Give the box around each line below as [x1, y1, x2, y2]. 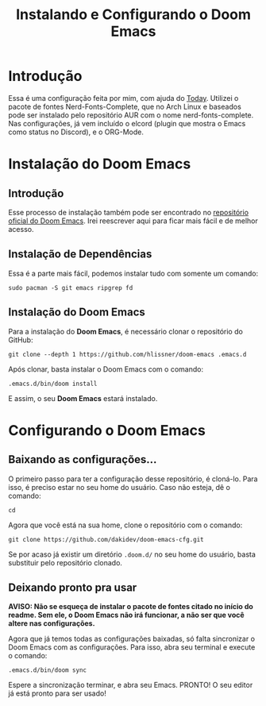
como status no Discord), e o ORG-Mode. [8, 127, 145, 137]
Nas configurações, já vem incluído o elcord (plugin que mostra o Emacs [8, 118, 246, 128]
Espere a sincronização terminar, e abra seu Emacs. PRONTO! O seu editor [8, 681, 253, 690]
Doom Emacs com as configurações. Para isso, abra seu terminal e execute [8, 642, 256, 652]
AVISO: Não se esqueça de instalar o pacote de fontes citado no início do [8, 602, 254, 611]
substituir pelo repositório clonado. [8, 557, 123, 567]
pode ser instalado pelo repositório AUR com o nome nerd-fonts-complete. [8, 110, 254, 120]
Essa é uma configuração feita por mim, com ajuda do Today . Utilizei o [8, 93, 239, 102]
